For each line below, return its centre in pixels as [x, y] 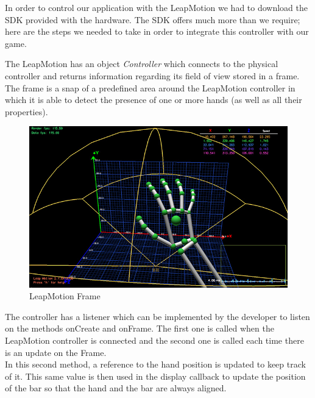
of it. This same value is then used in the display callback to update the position [155, 376]
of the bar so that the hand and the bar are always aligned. [116, 388]
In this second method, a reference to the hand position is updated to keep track [155, 364]
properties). [27, 111]
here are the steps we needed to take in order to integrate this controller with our [157, 31]
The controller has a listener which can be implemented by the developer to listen [157, 316]
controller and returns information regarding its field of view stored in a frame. [152, 75]
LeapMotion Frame [65, 296]
